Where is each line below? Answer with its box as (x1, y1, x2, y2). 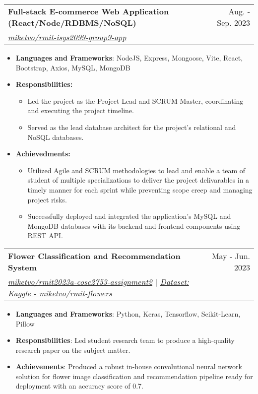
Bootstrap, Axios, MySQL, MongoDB (15, 62, 130, 72)
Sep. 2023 (217, 17, 250, 28)
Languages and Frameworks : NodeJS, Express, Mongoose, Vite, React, (15, 53, 243, 63)
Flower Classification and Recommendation (8, 250, 181, 262)
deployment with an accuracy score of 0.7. (15, 381, 143, 391)
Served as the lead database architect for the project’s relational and (27, 122, 236, 132)
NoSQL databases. (27, 131, 84, 142)
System (8, 261, 37, 273)
